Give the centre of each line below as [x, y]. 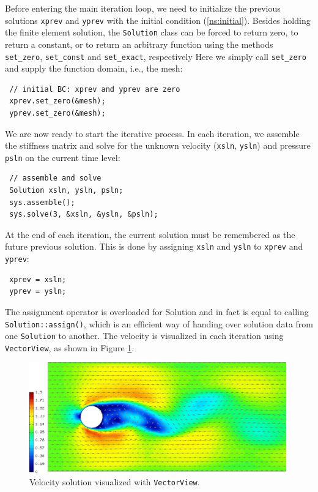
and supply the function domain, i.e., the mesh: [94, 68]
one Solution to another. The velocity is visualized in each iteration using [144, 336]
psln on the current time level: [63, 157]
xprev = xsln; [38, 279]
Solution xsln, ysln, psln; [66, 191]
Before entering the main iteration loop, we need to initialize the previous [143, 8]
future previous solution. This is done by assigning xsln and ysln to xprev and [154, 246]
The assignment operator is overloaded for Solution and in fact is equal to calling [157, 311]
